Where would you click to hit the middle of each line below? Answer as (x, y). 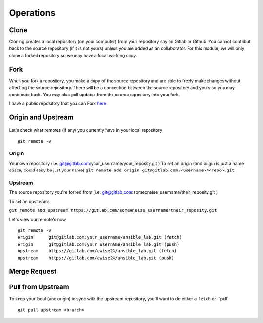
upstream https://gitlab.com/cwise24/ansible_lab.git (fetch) (97, 251)
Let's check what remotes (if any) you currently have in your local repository (86, 130)
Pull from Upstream (39, 287)
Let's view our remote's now (38, 219)
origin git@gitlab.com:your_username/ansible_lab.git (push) (99, 244)
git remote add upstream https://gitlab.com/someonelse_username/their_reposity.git (113, 210)
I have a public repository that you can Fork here (58, 103)
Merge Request (33, 272)
